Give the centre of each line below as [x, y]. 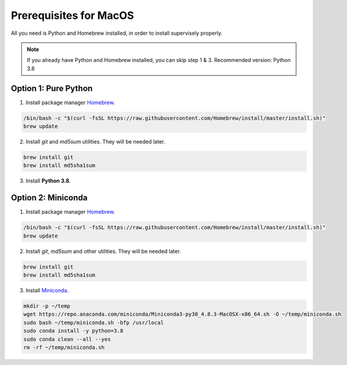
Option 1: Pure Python [52, 88]
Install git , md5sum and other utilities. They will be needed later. [103, 251]
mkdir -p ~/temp [47, 306]
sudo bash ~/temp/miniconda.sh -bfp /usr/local [93, 322]
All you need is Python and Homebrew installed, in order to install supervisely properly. [117, 33]
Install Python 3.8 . [48, 181]
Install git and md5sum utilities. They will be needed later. [95, 141]
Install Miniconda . [47, 290]
